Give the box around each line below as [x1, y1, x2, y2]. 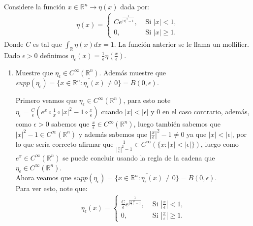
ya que [187, 129, 207, 139]
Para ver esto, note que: [15, 183, 88, 194]
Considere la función [4, 1, 65, 11]
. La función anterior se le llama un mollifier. [114, 38, 249, 49]
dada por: [120, 1, 150, 11]
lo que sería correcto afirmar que [15, 138, 114, 149]
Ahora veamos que [15, 172, 71, 183]
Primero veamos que [15, 95, 77, 105]
